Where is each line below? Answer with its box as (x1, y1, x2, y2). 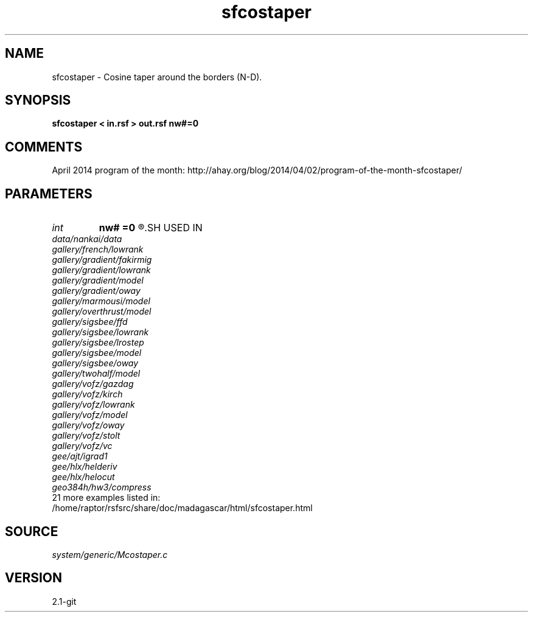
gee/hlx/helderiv (52, 461, 117, 472)
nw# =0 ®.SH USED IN (99, 221, 203, 234)
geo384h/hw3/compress (52, 482, 152, 493)
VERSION (5, 570, 63, 586)
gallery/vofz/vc (52, 441, 113, 451)
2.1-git (52, 596, 77, 607)
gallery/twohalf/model (52, 368, 141, 379)
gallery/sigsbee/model (52, 347, 142, 358)
